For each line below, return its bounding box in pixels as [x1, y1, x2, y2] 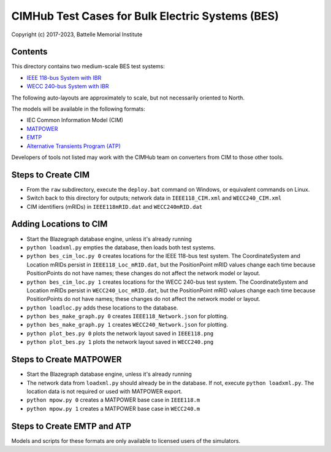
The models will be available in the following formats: [11, 105, 145, 113]
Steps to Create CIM [11, 169, 90, 180]
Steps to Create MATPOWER [11, 354, 122, 365]
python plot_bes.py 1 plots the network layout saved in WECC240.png [26, 338, 214, 346]
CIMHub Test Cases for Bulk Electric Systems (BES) [11, 9, 279, 23]
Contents [11, 47, 48, 57]
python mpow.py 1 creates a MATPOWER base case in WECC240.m [26, 405, 200, 412]
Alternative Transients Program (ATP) [26, 142, 121, 150]
